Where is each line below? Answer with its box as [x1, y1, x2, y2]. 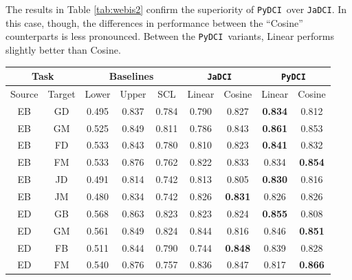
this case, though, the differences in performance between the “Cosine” [5, 15, 303, 30]
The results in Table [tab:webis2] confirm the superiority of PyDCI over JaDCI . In [5, 2, 347, 16]
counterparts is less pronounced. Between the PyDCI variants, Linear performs [5, 29, 334, 43]
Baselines [109, 69, 154, 83]
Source [10, 86, 38, 100]
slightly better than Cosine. [5, 42, 121, 56]
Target [47, 86, 76, 100]
